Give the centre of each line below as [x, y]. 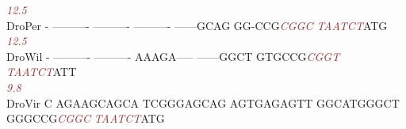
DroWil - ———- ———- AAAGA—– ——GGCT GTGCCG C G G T [173, 56]
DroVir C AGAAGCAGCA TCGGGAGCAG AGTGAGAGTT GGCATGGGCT [203, 102]
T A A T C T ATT [42, 72]
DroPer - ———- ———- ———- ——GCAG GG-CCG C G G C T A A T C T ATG [197, 25]
